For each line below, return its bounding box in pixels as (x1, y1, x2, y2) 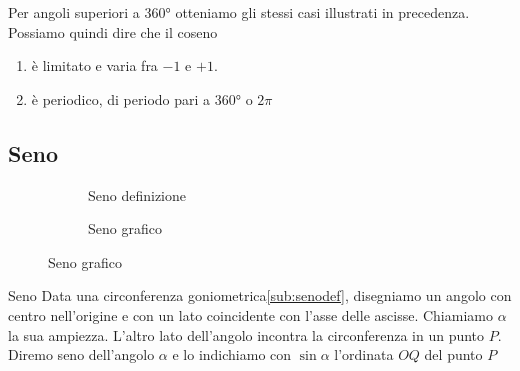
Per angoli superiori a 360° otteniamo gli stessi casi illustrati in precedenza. (8, 2, 470, 22)
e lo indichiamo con (172, 344, 292, 365)
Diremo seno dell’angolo (8, 344, 155, 365)
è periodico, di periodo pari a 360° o (31, 88, 253, 109)
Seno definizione (88, 184, 187, 205)
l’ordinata (334, 344, 394, 365)
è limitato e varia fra (31, 55, 158, 76)
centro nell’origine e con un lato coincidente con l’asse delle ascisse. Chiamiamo (8, 304, 493, 325)
